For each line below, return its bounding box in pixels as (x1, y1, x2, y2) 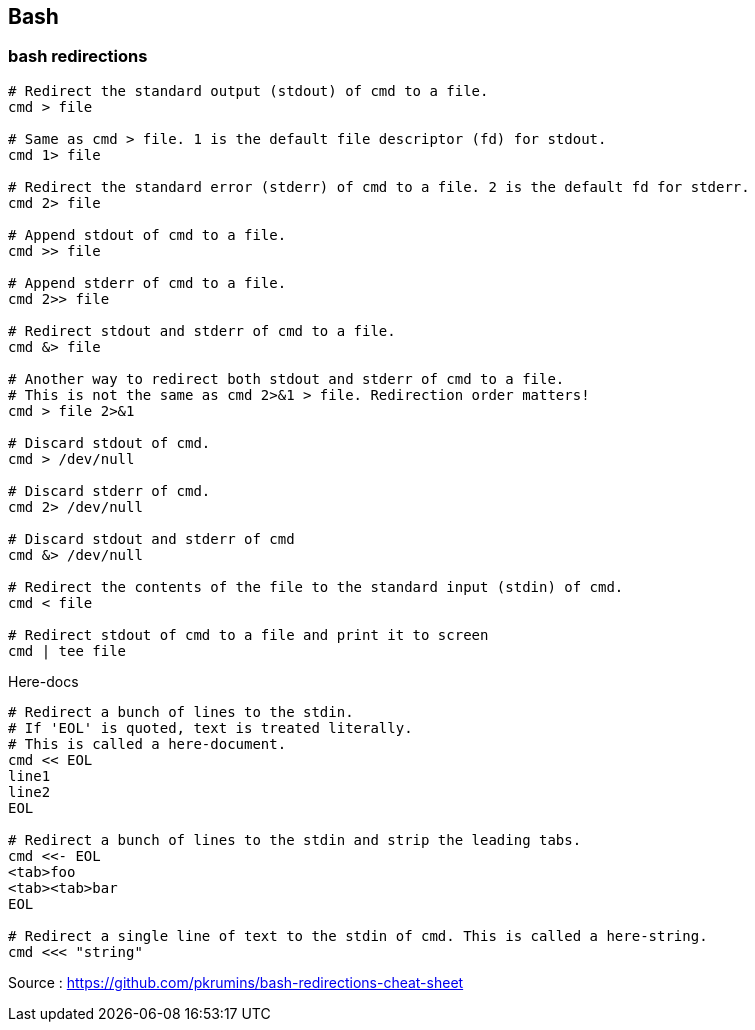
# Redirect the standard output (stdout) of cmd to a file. (8, 82, 489, 99)
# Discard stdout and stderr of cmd (8, 530, 295, 547)
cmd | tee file (8, 642, 127, 659)
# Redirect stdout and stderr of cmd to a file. (8, 322, 396, 339)
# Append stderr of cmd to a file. (8, 274, 287, 291)
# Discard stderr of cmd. (8, 482, 211, 499)
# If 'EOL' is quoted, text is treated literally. (8, 719, 413, 736)
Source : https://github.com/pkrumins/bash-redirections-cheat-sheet (8, 973, 464, 991)
